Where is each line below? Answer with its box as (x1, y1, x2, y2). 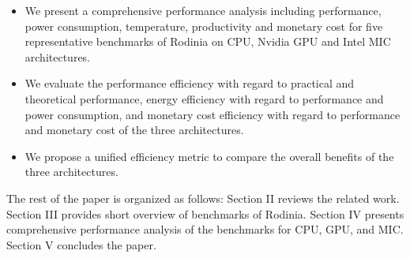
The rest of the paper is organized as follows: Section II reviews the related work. (6, 189, 400, 206)
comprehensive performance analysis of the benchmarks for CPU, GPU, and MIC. (6, 221, 404, 237)
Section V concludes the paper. (6, 236, 156, 252)
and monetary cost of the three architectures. (24, 122, 244, 138)
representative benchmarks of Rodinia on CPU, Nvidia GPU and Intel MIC (24, 33, 391, 50)
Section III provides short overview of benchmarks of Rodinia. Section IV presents (6, 205, 404, 222)
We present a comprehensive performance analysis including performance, (24, 2, 382, 18)
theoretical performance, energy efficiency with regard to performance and (24, 90, 384, 107)
